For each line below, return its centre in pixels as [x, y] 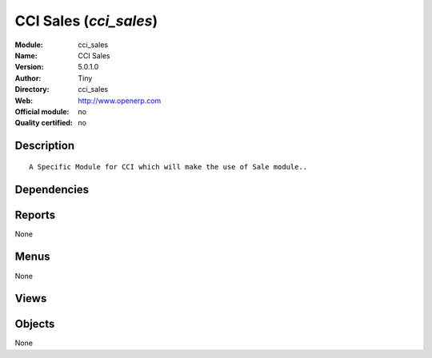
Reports [35, 215]
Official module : [42, 111]
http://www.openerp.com [120, 101]
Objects [35, 324]
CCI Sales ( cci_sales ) [86, 21]
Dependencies [52, 189]
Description [45, 146]
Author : [28, 78]
